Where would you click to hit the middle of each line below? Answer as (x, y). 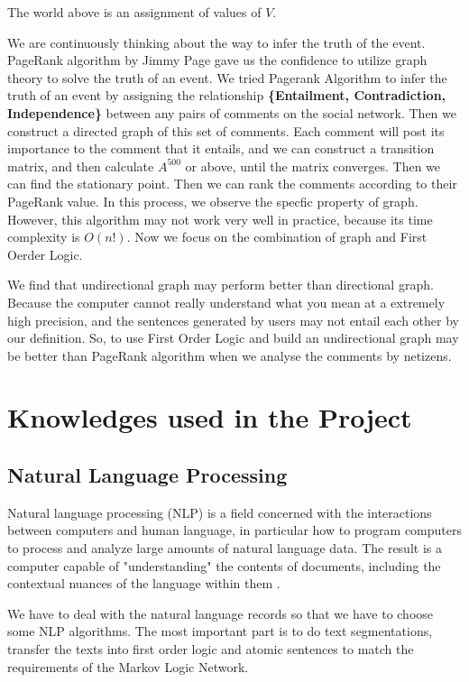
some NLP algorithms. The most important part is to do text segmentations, (220, 631)
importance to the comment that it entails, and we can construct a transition (221, 148)
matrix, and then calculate (81, 166)
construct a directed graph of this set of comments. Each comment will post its (226, 130)
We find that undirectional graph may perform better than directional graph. (221, 285)
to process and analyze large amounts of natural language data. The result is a (225, 548)
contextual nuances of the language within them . (144, 583)
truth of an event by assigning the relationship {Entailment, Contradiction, (227, 95)
